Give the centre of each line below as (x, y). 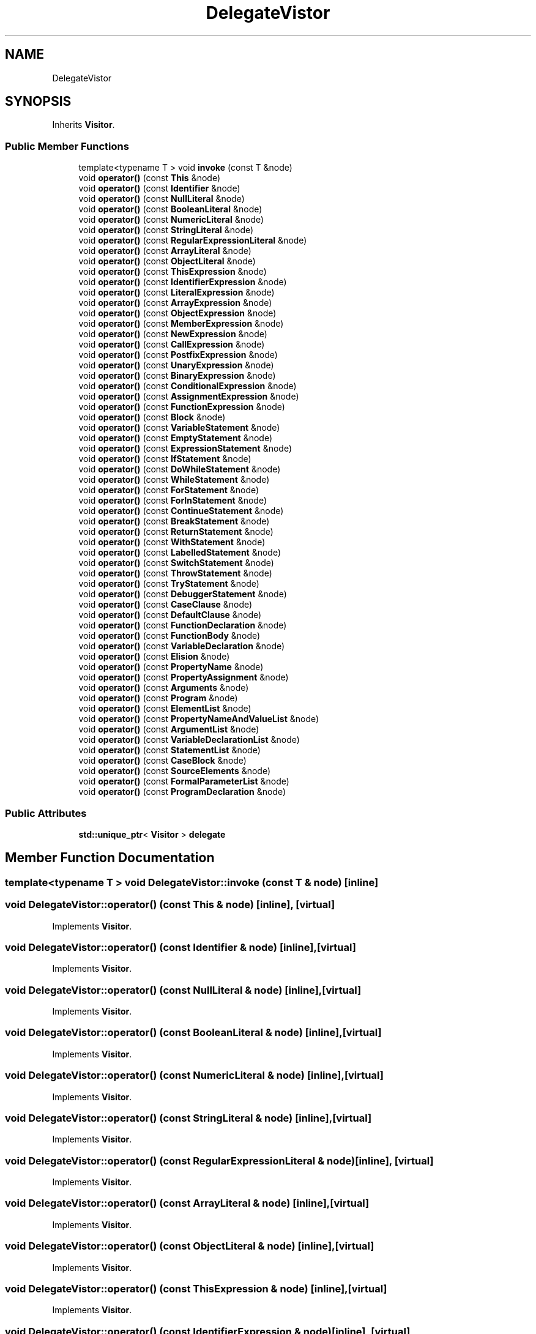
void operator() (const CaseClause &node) (166, 605)
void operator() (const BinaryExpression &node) (177, 376)
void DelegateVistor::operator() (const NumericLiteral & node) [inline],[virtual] (194, 1075)
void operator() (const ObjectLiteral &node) (167, 261)
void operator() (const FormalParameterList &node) (184, 781)
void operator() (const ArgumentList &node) (169, 729)
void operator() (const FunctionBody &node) (169, 636)
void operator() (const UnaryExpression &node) (176, 365)
